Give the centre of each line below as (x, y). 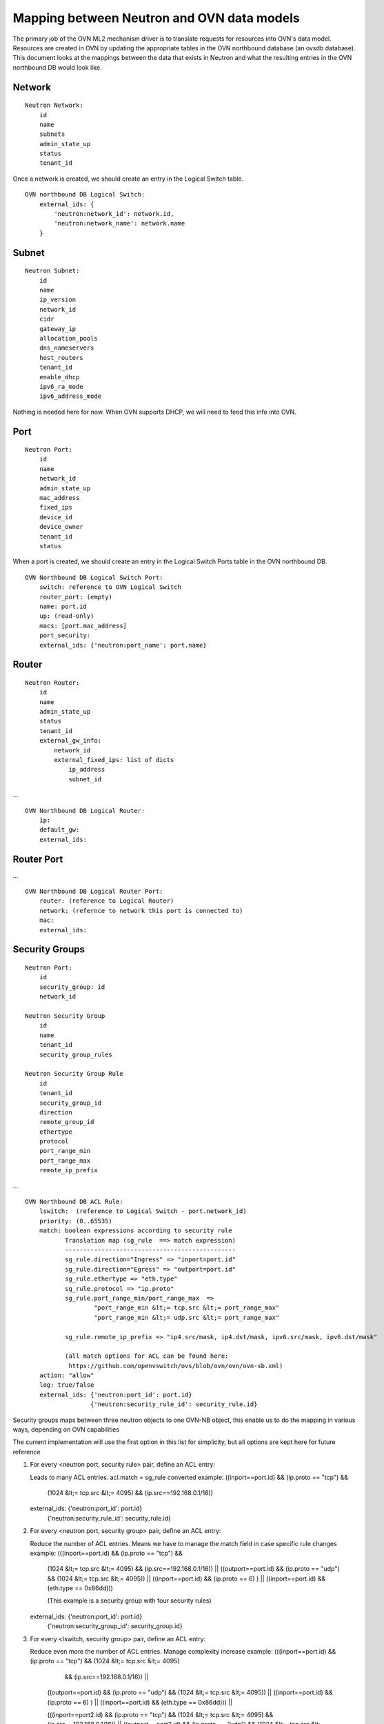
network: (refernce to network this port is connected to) (141, 911)
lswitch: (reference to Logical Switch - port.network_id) (143, 1211)
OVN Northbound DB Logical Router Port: (94, 892)
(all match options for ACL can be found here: (146, 1356)
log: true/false (67, 1385)
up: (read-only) (67, 616)
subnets (52, 134)
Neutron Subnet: (52, 271)
